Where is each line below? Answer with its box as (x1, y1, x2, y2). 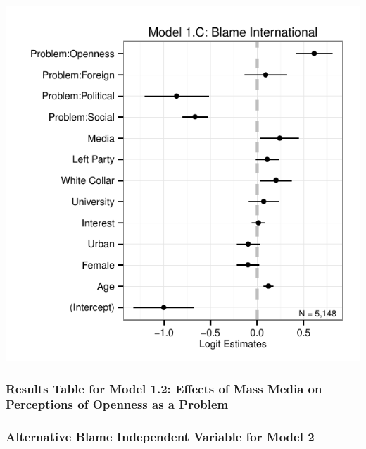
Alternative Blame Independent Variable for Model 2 (6, 428, 315, 445)
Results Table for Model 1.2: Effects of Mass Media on (6, 379, 322, 397)
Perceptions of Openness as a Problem (6, 395, 229, 413)
